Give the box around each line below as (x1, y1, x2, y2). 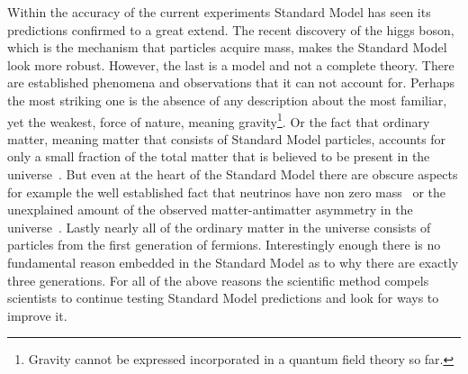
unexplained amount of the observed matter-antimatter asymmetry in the (7, 200, 413, 219)
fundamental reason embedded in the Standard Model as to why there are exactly (7, 252, 459, 271)
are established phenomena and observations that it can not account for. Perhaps (7, 73, 454, 92)
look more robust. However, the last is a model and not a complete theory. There (7, 55, 454, 74)
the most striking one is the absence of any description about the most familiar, (7, 90, 447, 109)
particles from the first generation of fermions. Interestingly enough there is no (7, 235, 441, 254)
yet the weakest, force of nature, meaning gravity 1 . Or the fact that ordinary (7, 109, 430, 131)
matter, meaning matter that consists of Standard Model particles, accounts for (7, 129, 446, 148)
